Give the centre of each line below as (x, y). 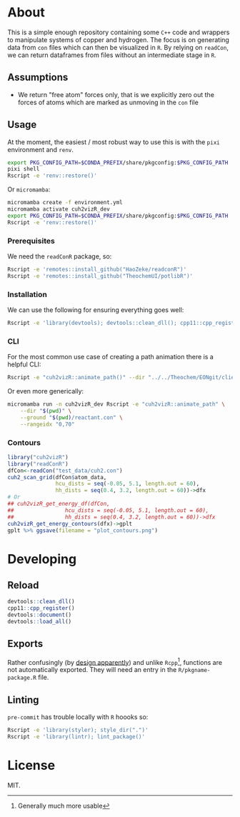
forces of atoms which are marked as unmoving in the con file (108, 102)
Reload (23, 585)
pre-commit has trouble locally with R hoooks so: (78, 717)
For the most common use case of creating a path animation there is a (111, 357)
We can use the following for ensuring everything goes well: (96, 310)
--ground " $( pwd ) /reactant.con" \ (71, 417)
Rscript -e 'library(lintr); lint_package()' (76, 737)
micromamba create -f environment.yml (65, 203)
